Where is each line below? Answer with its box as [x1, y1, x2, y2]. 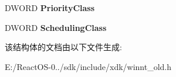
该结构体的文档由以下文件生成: [5, 41, 122, 53]
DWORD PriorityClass [5, 2, 95, 13]
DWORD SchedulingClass [5, 21, 107, 33]
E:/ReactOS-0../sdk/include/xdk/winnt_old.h [5, 60, 172, 72]
